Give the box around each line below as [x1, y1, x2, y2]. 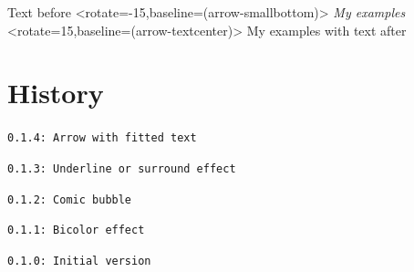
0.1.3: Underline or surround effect [7, 162, 236, 175]
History [7, 74, 104, 111]
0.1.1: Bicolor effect [7, 224, 145, 237]
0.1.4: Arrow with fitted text [7, 131, 197, 145]
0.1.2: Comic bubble [7, 193, 132, 206]
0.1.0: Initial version [7, 254, 151, 267]
